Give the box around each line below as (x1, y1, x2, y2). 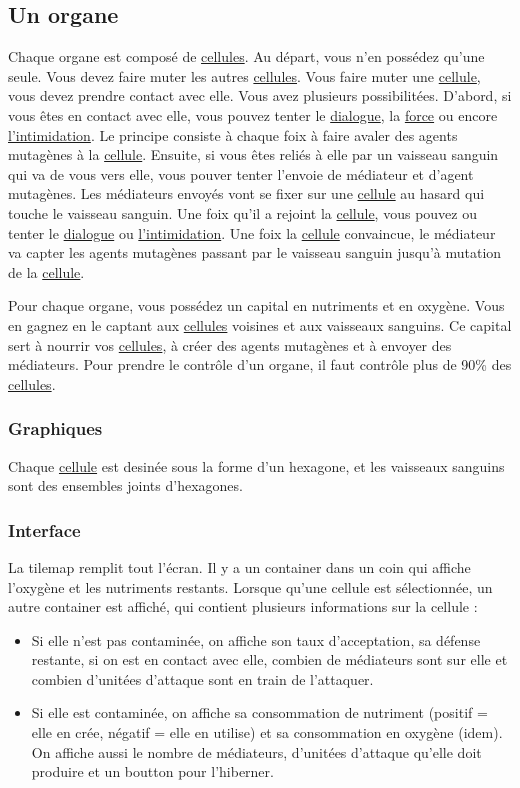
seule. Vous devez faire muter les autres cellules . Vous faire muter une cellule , (8, 65, 481, 86)
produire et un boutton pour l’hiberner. (31, 761, 274, 782)
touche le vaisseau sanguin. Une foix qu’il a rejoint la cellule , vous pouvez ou (8, 202, 477, 223)
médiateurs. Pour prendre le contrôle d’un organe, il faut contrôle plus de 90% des (8, 354, 512, 375)
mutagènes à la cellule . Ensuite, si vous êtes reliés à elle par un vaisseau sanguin (8, 144, 499, 165)
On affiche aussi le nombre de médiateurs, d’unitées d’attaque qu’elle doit (31, 741, 482, 762)
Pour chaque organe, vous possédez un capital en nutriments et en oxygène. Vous (8, 295, 505, 316)
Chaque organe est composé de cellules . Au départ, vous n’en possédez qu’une (8, 46, 485, 67)
